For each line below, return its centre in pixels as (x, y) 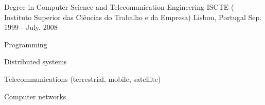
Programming (26, 44)
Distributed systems (36, 62)
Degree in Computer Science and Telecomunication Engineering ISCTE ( (119, 7)
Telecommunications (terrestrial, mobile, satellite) (83, 78)
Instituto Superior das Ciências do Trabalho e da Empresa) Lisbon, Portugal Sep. (133, 17)
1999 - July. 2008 (31, 27)
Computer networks (35, 96)
